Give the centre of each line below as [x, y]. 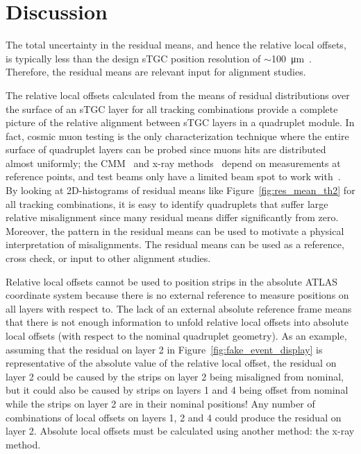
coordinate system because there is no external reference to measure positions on [177, 295]
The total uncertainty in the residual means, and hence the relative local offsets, [176, 45]
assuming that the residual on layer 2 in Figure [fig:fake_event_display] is [164, 349]
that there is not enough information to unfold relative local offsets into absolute [177, 322]
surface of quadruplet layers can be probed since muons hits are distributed [166, 149]
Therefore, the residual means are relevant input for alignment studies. [156, 72]
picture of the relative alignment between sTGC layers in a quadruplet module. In [180, 122]
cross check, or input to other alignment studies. [108, 258]
